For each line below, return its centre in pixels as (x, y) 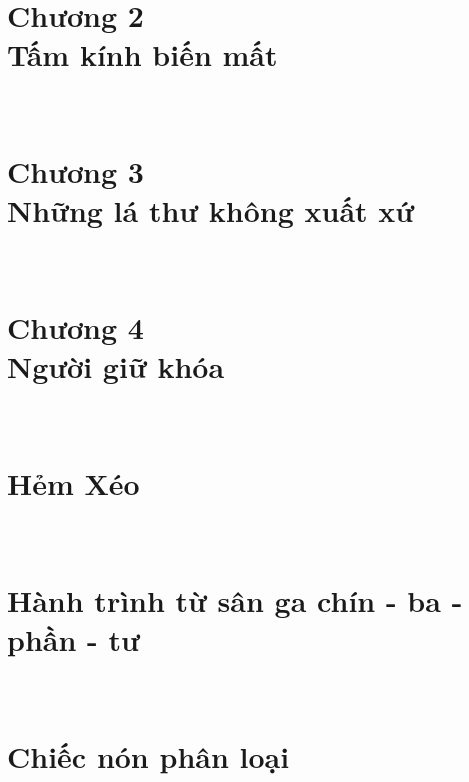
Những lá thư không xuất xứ (211, 210)
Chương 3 (75, 171)
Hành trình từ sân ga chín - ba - (235, 599)
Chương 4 (75, 327)
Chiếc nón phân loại (148, 755)
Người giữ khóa (116, 366)
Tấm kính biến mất (142, 54)
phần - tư (73, 638)
